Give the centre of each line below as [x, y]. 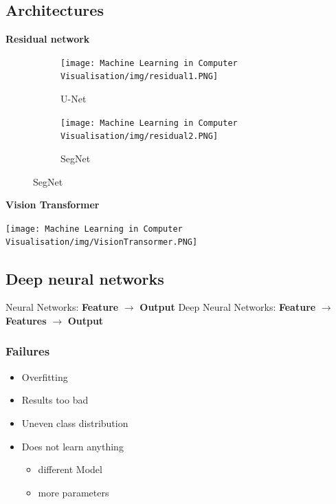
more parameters [74, 492]
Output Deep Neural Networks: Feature [228, 307]
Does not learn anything [72, 446]
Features [26, 320]
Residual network [48, 39]
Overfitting [45, 376]
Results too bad [55, 400]
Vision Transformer [53, 205]
